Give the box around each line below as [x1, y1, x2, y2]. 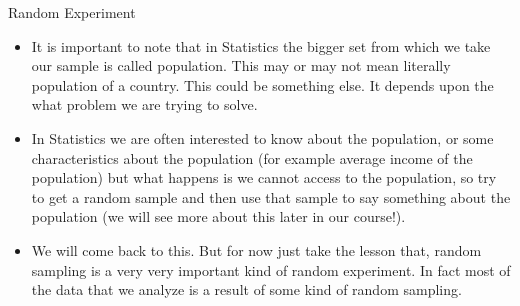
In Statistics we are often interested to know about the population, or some [31, 127, 494, 148]
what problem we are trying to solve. [31, 94, 258, 115]
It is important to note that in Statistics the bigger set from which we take [31, 35, 491, 56]
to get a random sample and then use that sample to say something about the [31, 186, 511, 207]
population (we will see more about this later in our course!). [31, 206, 406, 227]
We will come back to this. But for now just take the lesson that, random [31, 239, 482, 260]
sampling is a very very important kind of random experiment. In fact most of [31, 259, 511, 280]
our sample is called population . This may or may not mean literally [31, 55, 451, 76]
